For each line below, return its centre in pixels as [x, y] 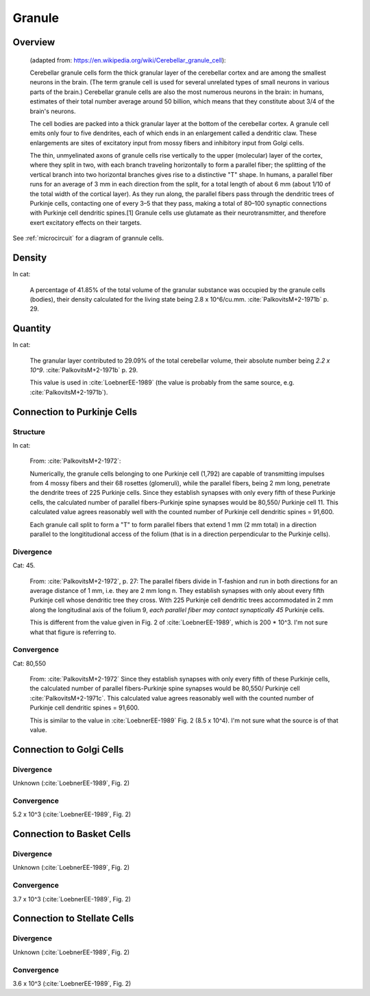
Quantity [32, 329]
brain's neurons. [53, 111]
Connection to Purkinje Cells [75, 412]
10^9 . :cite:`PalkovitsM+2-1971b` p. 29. [84, 369]
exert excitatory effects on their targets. [86, 222]
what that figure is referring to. [73, 632]
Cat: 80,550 [29, 663]
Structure [29, 432]
